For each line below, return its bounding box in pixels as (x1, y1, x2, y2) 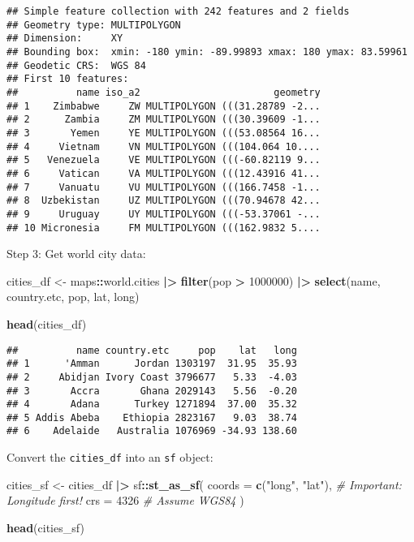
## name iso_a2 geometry (6, 86, 321, 98)
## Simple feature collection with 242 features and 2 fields (6, 6, 350, 17)
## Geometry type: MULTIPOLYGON (6, 19, 181, 31)
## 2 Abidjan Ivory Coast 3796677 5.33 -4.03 (6, 371, 297, 383)
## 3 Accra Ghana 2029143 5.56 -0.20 (6, 385, 297, 397)
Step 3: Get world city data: (6, 245, 146, 262)
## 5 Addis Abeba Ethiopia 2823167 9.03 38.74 (6, 411, 297, 424)
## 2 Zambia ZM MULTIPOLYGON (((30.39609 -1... (6, 114, 321, 126)
